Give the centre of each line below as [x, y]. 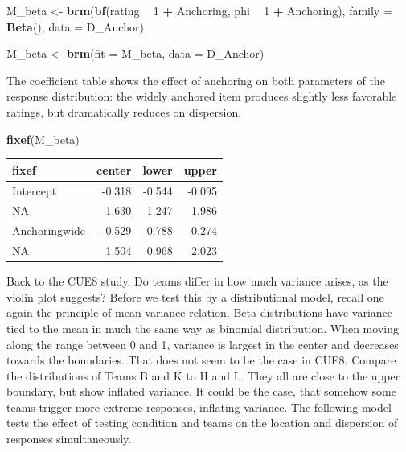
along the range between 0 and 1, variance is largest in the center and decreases [203, 344]
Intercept [35, 190]
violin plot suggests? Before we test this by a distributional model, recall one [195, 296]
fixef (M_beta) [43, 139]
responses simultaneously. [69, 439]
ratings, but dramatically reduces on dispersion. [124, 111]
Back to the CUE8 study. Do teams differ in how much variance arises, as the [197, 281]
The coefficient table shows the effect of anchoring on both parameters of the [196, 80]
